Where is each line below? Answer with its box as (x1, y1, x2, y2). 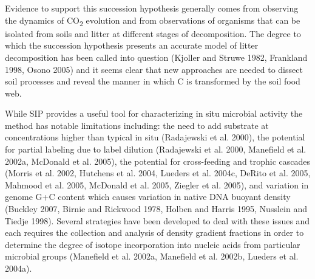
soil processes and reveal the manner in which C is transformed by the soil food (5, 75, 300, 88)
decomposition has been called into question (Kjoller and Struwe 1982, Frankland (5, 50, 308, 63)
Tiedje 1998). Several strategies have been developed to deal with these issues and (5, 214, 310, 227)
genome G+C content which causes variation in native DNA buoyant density (5, 190, 291, 203)
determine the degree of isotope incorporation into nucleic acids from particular (5, 238, 300, 250)
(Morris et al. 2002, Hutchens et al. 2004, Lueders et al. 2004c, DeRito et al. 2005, (5, 167, 311, 179)
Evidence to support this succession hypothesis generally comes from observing (5, 2, 299, 14)
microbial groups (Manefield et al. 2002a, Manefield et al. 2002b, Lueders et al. (5, 250, 299, 263)
